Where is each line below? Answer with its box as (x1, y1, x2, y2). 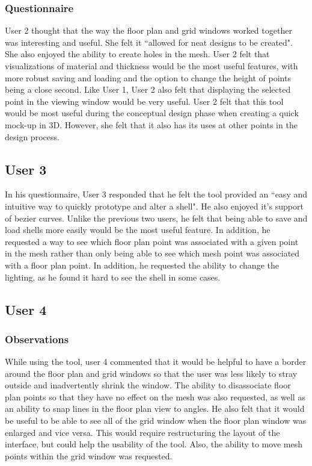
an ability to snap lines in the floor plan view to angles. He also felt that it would (5, 402, 305, 415)
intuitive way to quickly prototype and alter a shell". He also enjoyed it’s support (5, 199, 304, 212)
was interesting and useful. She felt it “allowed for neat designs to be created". (5, 36, 293, 48)
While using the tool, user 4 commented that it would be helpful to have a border (5, 355, 307, 368)
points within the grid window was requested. (5, 449, 173, 462)
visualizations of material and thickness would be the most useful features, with (5, 60, 298, 72)
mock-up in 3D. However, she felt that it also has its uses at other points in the (5, 118, 298, 131)
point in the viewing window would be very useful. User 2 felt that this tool (5, 95, 284, 107)
